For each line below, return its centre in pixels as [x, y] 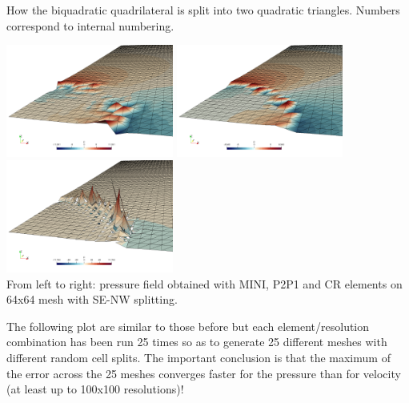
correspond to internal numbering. [90, 25]
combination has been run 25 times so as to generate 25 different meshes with [197, 342]
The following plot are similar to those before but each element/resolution [188, 326]
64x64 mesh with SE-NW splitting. [92, 299]
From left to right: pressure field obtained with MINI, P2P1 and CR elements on [204, 283]
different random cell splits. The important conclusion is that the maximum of [198, 358]
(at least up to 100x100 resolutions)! [95, 389]
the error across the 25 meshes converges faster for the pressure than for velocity [204, 373]
